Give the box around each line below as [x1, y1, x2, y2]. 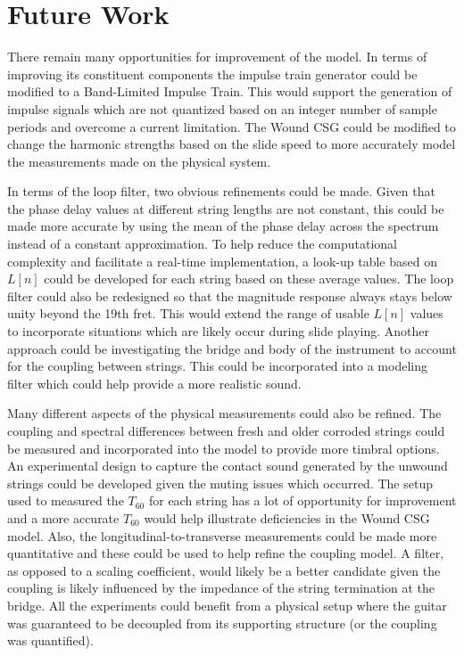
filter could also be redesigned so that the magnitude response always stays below [7, 286, 452, 305]
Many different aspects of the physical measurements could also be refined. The [7, 404, 442, 422]
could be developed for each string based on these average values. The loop [44, 269, 454, 288]
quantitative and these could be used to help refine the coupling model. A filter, [7, 544, 444, 562]
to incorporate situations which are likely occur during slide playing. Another [7, 322, 430, 340]
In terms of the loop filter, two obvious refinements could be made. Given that [7, 182, 435, 201]
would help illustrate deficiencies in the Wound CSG [144, 508, 430, 527]
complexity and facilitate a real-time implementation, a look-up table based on [7, 251, 437, 270]
